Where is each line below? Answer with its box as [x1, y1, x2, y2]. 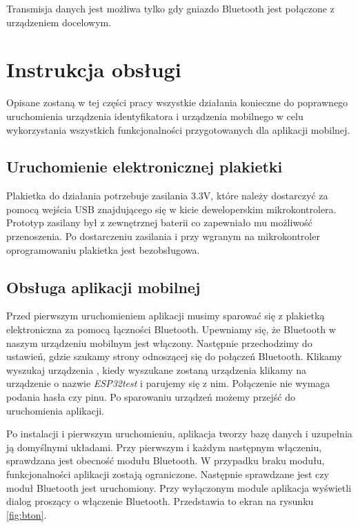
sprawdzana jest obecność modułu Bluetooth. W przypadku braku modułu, [6, 453, 325, 468]
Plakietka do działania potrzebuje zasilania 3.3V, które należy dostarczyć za [6, 188, 328, 203]
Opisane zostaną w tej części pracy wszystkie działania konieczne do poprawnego [6, 95, 348, 110]
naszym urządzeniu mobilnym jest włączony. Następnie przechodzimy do [6, 335, 312, 350]
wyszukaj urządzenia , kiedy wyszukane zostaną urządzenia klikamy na [6, 362, 307, 377]
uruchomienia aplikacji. [6, 403, 105, 417]
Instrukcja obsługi [6, 55, 181, 83]
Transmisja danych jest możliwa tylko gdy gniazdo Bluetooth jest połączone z [6, 1, 335, 15]
